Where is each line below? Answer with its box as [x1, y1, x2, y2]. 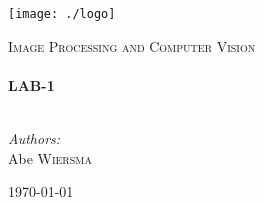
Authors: [8, 128, 61, 149]
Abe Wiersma [8, 147, 92, 168]
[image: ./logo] [8, 7, 116, 21]
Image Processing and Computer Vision [8, 35, 256, 56]
